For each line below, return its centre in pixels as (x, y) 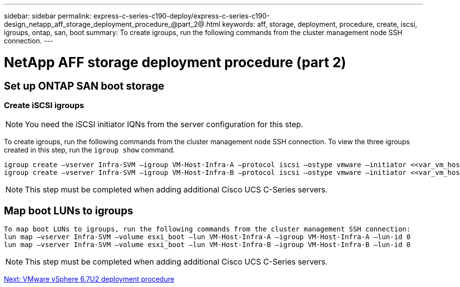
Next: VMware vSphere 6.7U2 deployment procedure (89, 279)
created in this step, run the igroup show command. (90, 150)
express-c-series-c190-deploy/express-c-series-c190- (182, 16)
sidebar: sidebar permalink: (48, 16)
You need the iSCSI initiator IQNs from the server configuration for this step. (164, 124)
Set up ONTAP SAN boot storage (84, 86)
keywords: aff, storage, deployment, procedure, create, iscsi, (320, 24)
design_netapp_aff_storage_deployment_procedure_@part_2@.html (112, 24)
